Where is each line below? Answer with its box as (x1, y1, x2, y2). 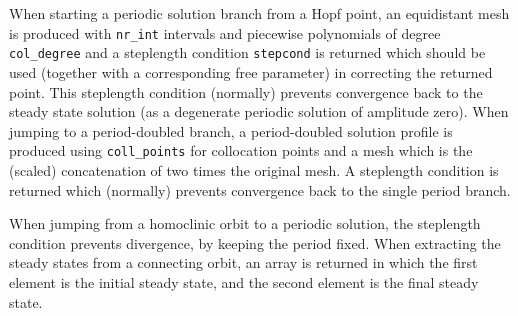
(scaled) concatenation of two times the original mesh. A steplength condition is (9, 159, 499, 180)
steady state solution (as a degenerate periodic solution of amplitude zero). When (9, 101, 509, 122)
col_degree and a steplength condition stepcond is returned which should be (9, 42, 486, 63)
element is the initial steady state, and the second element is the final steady (9, 271, 479, 292)
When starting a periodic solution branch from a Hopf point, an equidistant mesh (9, 3, 510, 23)
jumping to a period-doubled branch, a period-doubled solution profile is (9, 120, 453, 141)
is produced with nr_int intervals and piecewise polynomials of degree (9, 22, 441, 43)
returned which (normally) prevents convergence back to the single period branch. (9, 179, 511, 200)
